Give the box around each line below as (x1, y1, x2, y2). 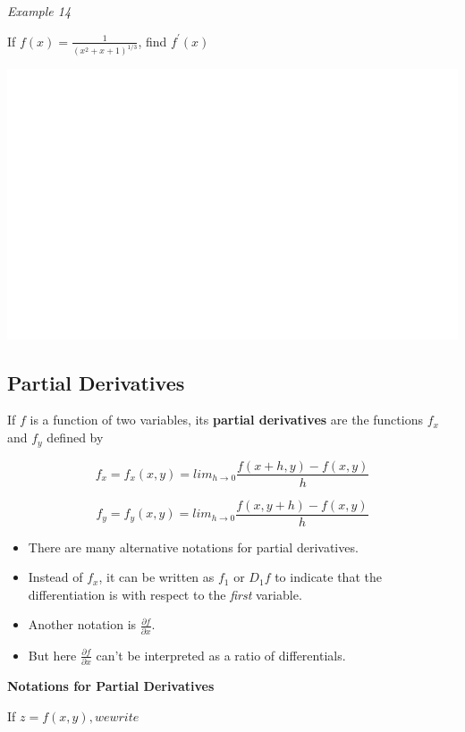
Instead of (28, 568, 83, 586)
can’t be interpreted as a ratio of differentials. (96, 645, 346, 664)
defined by (46, 428, 104, 447)
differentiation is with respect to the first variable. (28, 585, 302, 603)
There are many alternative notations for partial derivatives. (28, 537, 359, 556)
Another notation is (28, 615, 137, 634)
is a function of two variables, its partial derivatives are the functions (30, 410, 423, 429)
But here (28, 645, 77, 664)
